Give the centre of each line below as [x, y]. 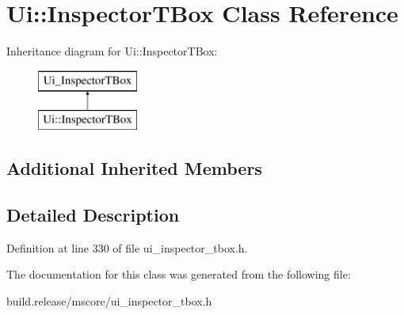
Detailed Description [93, 215]
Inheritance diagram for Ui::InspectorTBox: [112, 51]
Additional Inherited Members [134, 168]
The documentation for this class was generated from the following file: [179, 274]
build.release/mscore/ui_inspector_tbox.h [109, 301]
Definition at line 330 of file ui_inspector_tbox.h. [127, 247]
